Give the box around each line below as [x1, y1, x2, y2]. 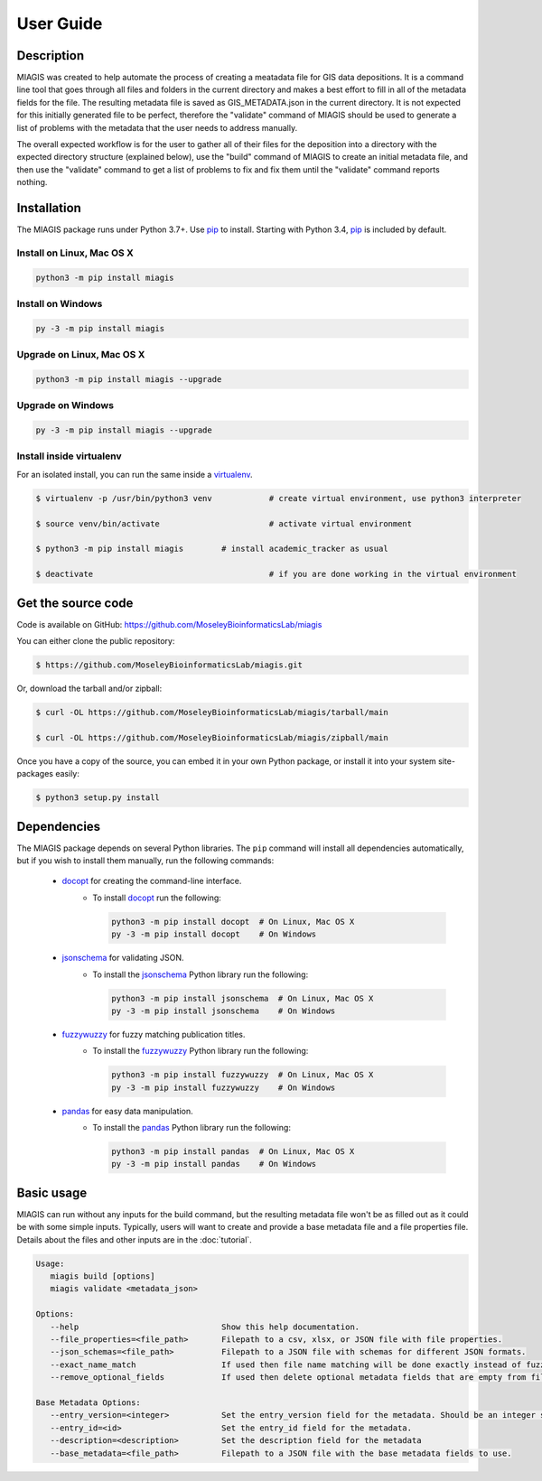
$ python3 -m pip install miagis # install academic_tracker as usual [35, 544, 388, 554]
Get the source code [16, 595, 134, 610]
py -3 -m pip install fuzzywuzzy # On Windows [111, 1082, 336, 1093]
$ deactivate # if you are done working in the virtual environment [35, 569, 517, 580]
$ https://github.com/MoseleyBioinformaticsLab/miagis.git [35, 660, 303, 670]
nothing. [16, 177, 48, 188]
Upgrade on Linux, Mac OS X [16, 349, 145, 361]
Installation [16, 200, 81, 216]
